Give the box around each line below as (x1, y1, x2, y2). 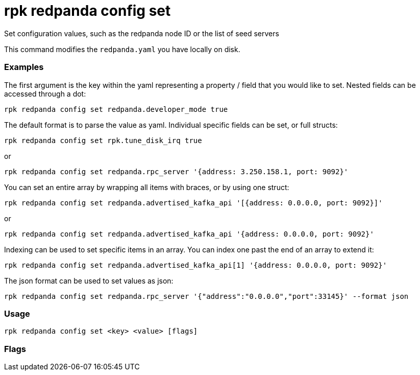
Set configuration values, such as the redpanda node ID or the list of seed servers (4, 29, 279, 38)
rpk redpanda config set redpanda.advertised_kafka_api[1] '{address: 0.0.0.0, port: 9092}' (4, 261, 387, 269)
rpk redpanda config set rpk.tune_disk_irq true (4, 136, 202, 145)
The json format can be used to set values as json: (4, 276, 174, 285)
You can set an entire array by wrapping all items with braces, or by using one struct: (4, 182, 289, 192)
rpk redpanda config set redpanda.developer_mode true (4, 105, 228, 113)
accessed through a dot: (4, 89, 86, 98)
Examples (4, 62, 44, 73)
